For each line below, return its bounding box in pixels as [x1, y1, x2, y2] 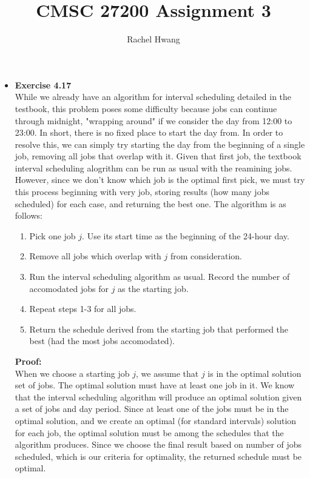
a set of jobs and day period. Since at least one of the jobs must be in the [15, 402, 289, 415]
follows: [15, 209, 42, 222]
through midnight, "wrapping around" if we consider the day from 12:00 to [15, 114, 292, 127]
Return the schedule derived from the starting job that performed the [29, 322, 289, 335]
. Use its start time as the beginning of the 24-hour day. [82, 229, 289, 242]
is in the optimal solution [207, 367, 302, 379]
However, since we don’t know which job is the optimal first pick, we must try [15, 173, 305, 186]
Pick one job [29, 229, 76, 242]
